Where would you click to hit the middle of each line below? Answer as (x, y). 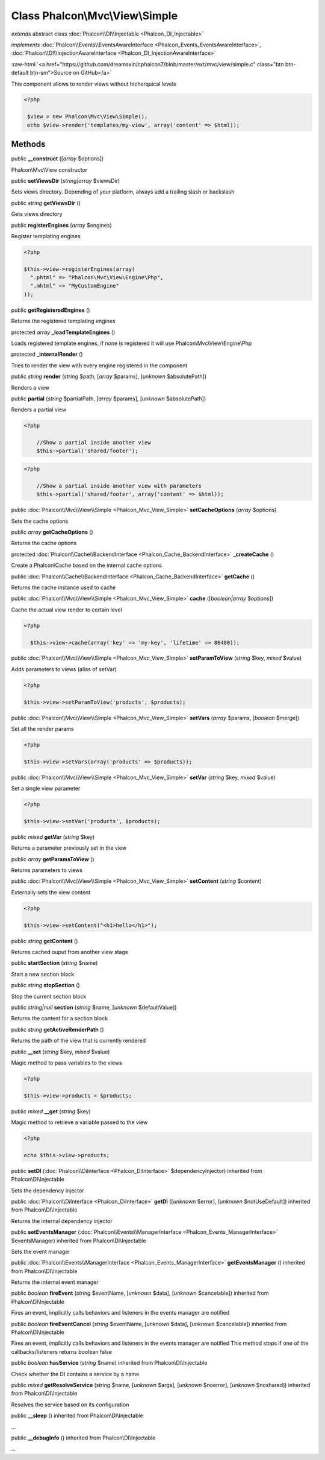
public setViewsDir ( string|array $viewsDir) (66, 180)
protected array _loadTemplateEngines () (63, 332)
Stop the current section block (49, 996)
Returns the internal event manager (55, 1282)
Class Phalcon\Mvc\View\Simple (94, 16)
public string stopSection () (46, 985)
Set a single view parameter (46, 788)
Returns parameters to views (47, 870)
